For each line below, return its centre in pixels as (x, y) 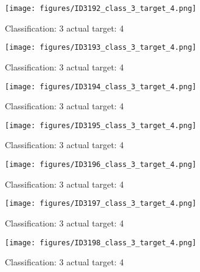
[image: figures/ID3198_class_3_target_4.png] (101, 243)
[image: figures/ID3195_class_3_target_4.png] (101, 125)
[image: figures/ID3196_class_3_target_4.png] (101, 165)
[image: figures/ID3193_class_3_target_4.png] (101, 48)
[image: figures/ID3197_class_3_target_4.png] (101, 204)
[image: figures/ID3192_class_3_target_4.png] (101, 8)
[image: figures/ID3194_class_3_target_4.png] (101, 87)
